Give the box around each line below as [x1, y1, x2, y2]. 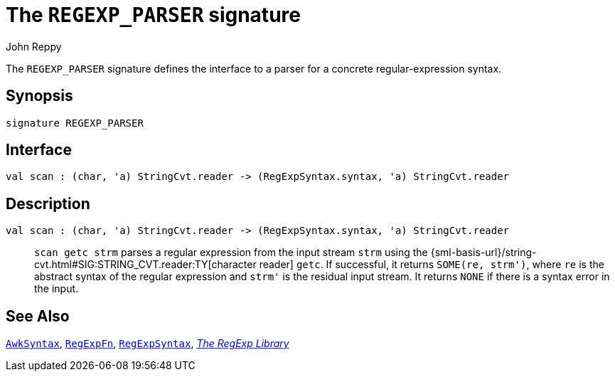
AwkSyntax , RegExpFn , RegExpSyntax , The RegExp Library [6, 337, 289, 350]
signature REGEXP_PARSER [6, 117, 144, 129]
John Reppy [6, 40, 62, 53]
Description [6, 194, 90, 213]
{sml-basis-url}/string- [430, 246, 537, 259]
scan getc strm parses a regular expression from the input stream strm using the [34, 246, 428, 259]
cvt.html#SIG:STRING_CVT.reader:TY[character [34, 258, 257, 271]
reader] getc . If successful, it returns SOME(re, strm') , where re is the [259, 258, 604, 271]
